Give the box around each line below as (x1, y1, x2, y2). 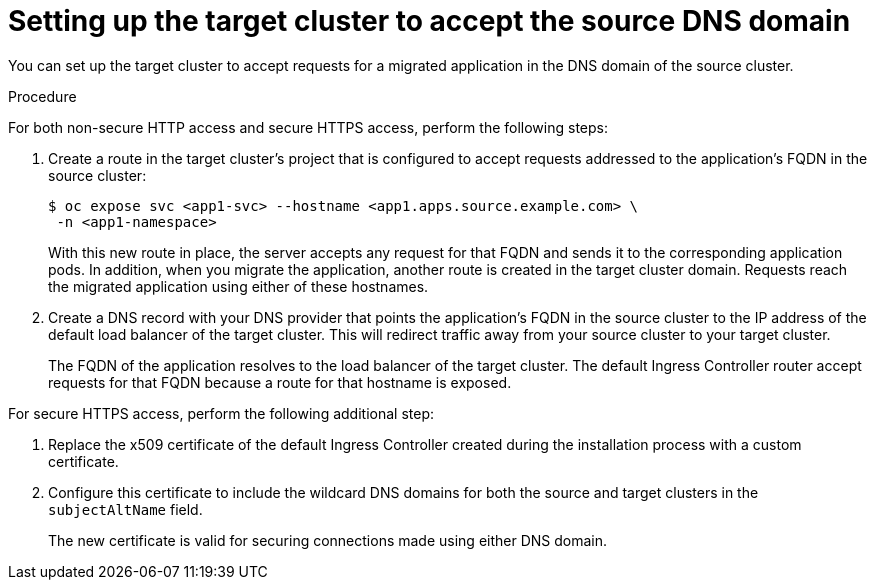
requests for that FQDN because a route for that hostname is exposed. (48, 373, 512, 391)
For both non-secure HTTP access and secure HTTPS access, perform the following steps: (8, 118, 608, 136)
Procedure (8, 87, 77, 105)
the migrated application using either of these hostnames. (48, 277, 429, 295)
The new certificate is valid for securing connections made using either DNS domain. (48, 531, 608, 549)
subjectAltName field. (48, 500, 203, 518)
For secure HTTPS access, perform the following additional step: (8, 404, 434, 422)
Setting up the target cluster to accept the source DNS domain (8, 4, 851, 38)
